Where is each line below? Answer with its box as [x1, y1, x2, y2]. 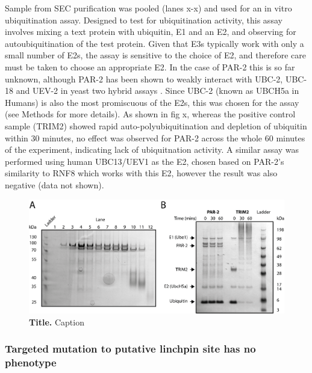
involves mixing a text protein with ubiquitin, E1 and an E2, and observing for [5, 25, 296, 38]
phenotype [5, 354, 57, 369]
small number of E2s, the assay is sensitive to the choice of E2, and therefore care [5, 49, 306, 61]
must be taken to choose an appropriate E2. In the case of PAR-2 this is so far [5, 60, 295, 73]
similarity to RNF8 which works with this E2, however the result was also [5, 167, 278, 179]
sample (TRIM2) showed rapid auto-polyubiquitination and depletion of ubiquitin [5, 119, 307, 132]
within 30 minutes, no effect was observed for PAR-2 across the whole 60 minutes [5, 131, 305, 144]
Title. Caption [29, 315, 84, 328]
